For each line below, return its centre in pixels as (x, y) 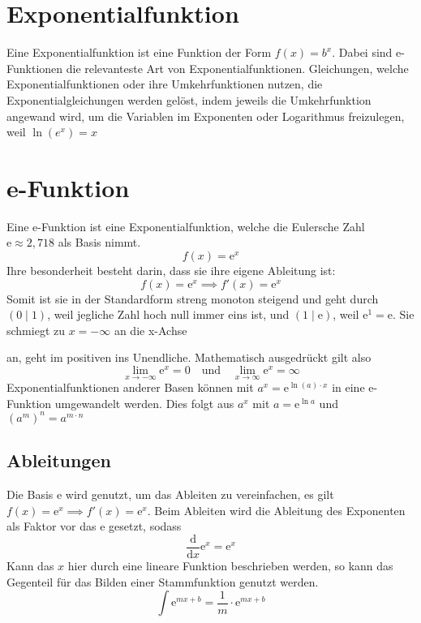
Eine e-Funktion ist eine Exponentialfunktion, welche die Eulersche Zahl (186, 226)
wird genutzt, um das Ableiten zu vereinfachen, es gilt (200, 494)
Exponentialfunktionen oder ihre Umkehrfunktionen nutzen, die (165, 84)
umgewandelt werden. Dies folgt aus (144, 403)
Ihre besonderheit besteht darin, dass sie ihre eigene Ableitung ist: (171, 270)
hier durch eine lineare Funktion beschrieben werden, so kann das (230, 565)
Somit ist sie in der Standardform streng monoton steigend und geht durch (193, 298)
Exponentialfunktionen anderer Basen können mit (130, 387)
